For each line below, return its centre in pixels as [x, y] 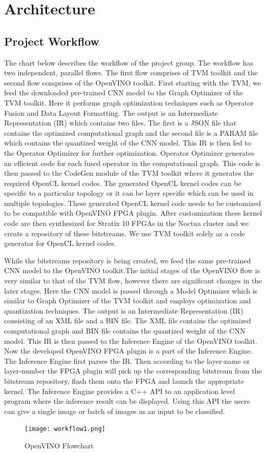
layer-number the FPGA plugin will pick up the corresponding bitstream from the [133, 371]
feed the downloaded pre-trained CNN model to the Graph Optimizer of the [124, 92]
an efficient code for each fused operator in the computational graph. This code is [132, 163]
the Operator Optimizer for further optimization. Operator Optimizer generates [129, 152]
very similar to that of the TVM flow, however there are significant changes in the [133, 281]
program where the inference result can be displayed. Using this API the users [127, 401]
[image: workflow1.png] [65, 429]
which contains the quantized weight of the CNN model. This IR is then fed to [128, 143]
